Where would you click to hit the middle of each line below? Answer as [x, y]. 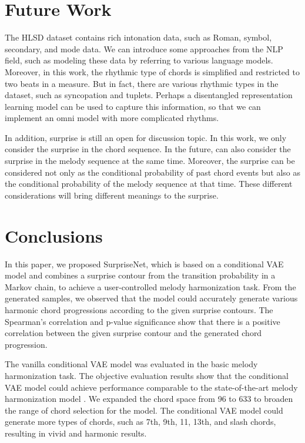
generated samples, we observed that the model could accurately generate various [151, 298]
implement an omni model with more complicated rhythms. [112, 118]
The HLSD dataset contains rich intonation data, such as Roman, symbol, [138, 37]
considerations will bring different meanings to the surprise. [112, 195]
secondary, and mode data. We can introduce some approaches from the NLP [144, 48]
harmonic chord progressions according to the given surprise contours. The [139, 309]
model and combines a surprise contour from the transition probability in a [140, 275]
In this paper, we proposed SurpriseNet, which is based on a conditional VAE [144, 264]
